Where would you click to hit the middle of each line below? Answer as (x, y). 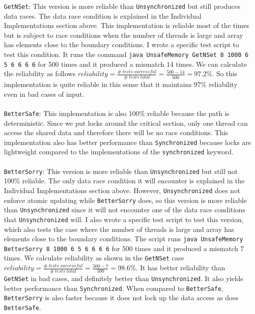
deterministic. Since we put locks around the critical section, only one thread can (126, 123)
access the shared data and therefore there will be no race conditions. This (116, 132)
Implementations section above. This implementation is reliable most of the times (127, 25)
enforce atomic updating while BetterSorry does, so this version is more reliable (126, 200)
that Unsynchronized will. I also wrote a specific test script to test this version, (124, 219)
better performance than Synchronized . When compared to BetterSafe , (114, 288)
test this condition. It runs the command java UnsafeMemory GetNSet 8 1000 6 (126, 54)
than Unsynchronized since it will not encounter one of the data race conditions (125, 210)
